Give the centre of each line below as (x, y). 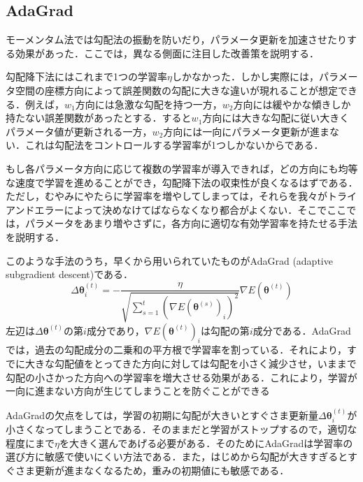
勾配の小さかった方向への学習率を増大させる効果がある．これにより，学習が (181, 377)
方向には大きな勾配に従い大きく (276, 118)
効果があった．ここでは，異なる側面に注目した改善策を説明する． (167, 53)
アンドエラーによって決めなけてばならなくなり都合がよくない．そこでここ (176, 209)
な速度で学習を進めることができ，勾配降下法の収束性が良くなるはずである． (182, 182)
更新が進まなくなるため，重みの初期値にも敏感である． (162, 470)
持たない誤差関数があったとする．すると (99, 118)
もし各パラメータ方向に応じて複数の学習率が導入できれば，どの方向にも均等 (182, 168)
